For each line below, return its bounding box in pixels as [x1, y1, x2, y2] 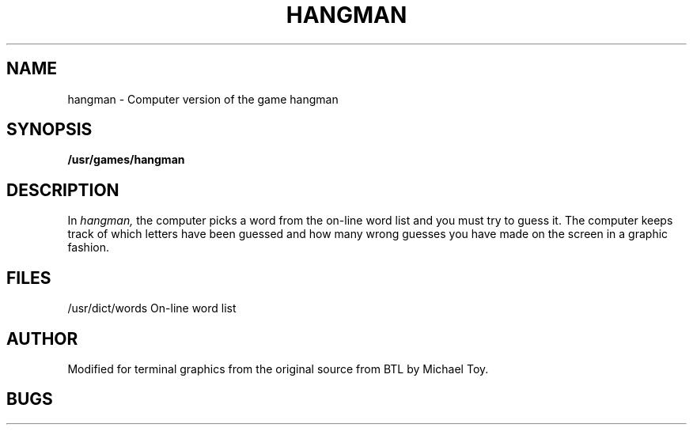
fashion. [67, 240, 109, 255]
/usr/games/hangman [67, 153, 185, 167]
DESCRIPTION [6, 180, 119, 200]
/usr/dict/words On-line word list [67, 301, 237, 316]
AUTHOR [6, 328, 78, 349]
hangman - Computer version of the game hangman [67, 92, 339, 106]
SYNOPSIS [6, 119, 93, 140]
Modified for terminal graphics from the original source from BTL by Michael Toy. [67, 361, 489, 376]
